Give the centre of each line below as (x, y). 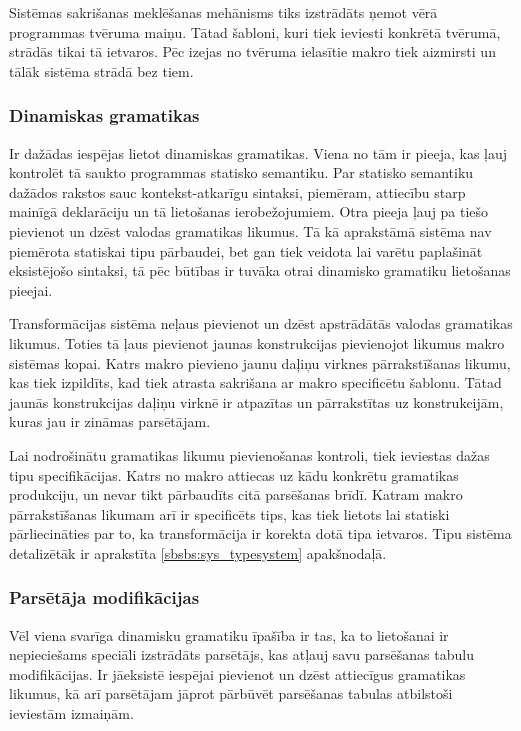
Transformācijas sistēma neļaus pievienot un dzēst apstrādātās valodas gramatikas (261, 323)
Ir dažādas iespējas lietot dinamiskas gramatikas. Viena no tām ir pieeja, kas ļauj (258, 152)
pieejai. (31, 289)
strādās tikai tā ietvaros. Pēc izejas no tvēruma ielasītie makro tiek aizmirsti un (252, 51)
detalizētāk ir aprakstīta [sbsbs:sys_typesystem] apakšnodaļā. (198, 552)
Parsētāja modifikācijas (104, 597)
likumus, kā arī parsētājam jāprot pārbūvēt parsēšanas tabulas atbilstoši (231, 693)
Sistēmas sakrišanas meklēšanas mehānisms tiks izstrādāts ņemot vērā (223, 12)
